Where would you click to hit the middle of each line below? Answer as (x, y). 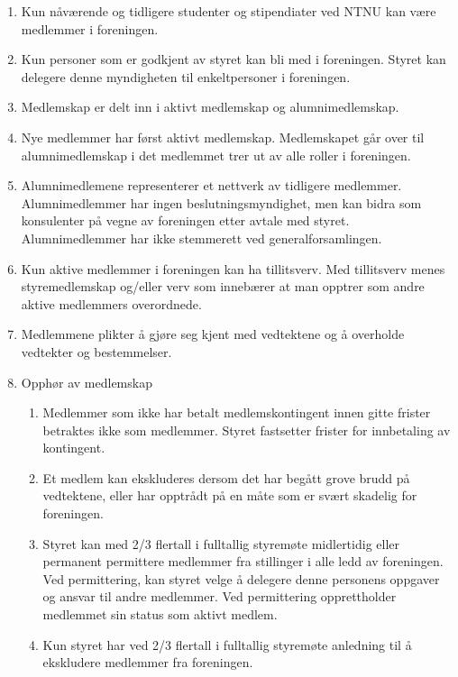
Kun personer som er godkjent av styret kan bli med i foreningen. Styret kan (234, 59)
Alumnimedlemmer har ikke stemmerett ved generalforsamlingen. (202, 238)
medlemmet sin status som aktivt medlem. (160, 614)
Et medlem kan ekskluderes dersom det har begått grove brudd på (226, 477)
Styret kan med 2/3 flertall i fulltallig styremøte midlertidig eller (221, 543)
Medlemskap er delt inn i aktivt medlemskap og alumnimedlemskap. (210, 107)
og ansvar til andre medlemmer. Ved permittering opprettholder (220, 596)
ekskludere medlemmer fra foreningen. (148, 662)
